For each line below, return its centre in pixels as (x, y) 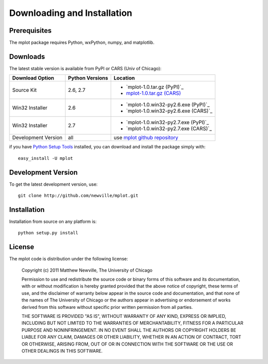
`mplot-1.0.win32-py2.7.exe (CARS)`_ (169, 129)
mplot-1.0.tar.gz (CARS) (153, 93)
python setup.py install (48, 233)
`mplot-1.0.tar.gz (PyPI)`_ (155, 87)
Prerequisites (30, 31)
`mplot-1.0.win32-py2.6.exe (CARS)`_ (169, 111)
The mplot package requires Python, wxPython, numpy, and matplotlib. (82, 43)
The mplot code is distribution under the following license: (69, 259)
